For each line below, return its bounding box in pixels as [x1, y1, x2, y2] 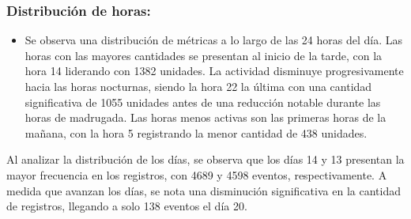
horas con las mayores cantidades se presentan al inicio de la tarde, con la [25, 47, 383, 63]
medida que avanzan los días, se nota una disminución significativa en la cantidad [6, 182, 401, 198]
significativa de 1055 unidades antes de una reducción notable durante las [25, 93, 381, 110]
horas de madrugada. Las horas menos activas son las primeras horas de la [25, 109, 386, 126]
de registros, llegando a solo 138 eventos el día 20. [6, 198, 247, 214]
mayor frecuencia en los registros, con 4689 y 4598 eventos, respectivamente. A [6, 166, 387, 183]
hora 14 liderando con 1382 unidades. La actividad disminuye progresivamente [25, 62, 404, 79]
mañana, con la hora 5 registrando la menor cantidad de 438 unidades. [25, 124, 368, 141]
